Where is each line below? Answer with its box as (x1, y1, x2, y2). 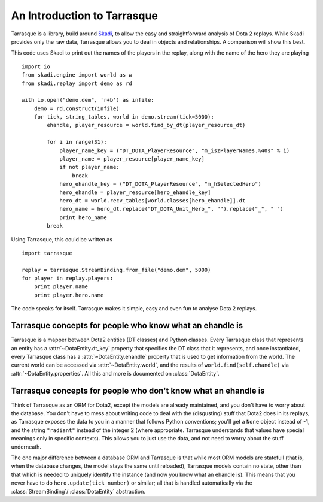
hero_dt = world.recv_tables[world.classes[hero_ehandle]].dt (59, 197, 246, 204)
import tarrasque (22, 249, 72, 256)
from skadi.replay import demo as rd (22, 80, 133, 87)
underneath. (11, 443, 42, 450)
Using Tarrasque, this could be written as (11, 235, 113, 243)
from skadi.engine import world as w (22, 72, 133, 78)
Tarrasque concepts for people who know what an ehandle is (11, 320, 243, 331)
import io (22, 63, 50, 70)
